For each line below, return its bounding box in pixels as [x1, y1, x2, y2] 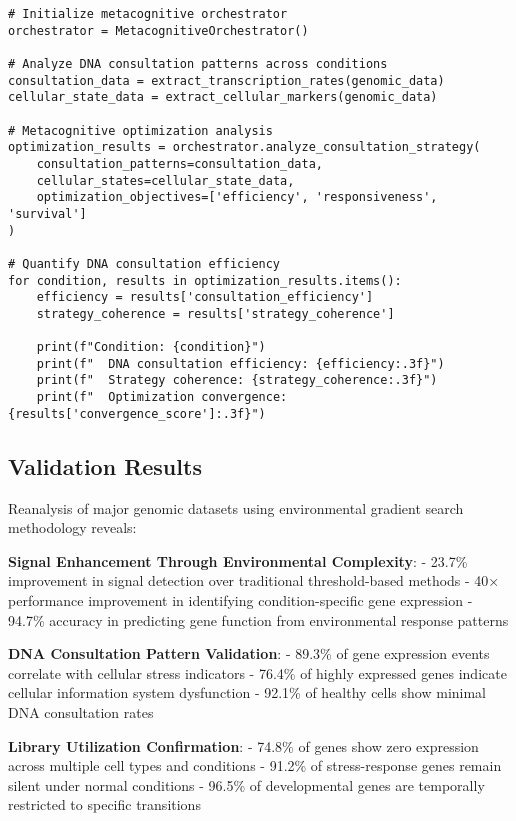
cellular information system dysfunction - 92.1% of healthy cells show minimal [8, 682, 487, 703]
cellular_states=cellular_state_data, [36, 173, 295, 188]
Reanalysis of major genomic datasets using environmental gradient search [8, 497, 464, 518]
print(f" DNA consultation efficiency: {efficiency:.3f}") [36, 356, 445, 371]
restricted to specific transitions [8, 794, 201, 815]
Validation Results [8, 450, 202, 481]
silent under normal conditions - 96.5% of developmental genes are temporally [8, 774, 485, 795]
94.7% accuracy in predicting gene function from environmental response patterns [8, 609, 509, 630]
